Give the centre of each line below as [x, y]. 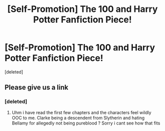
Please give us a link [37, 88]
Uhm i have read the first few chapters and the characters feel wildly [82, 112]
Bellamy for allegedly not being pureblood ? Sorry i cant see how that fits [86, 123]
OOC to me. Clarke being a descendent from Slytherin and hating [78, 118]
